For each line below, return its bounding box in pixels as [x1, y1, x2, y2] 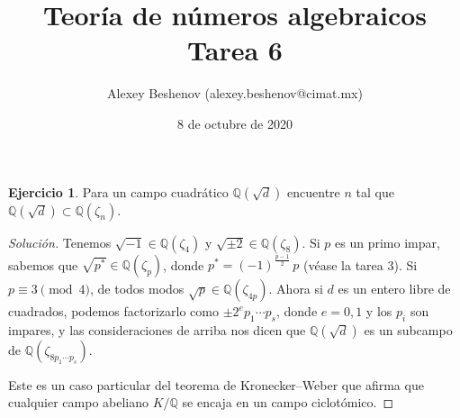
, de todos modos [90, 279, 185, 298]
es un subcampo [364, 320, 453, 339]
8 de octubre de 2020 [177, 114, 293, 132]
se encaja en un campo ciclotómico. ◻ [182, 393, 394, 412]
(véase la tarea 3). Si [303, 255, 418, 274]
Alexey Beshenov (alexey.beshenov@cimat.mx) [107, 84, 363, 103]
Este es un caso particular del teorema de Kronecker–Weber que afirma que [8, 375, 424, 394]
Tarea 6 [187, 32, 283, 68]
